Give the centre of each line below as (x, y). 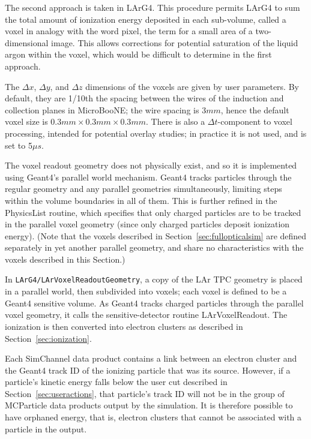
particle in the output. (46, 429)
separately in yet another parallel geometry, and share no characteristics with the (154, 247)
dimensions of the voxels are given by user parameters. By (192, 86)
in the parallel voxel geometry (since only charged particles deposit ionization (147, 224)
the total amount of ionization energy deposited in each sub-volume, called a (146, 19)
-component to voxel (255, 121)
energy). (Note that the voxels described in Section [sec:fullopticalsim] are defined (156, 235)
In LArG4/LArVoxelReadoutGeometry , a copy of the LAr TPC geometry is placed (154, 279)
